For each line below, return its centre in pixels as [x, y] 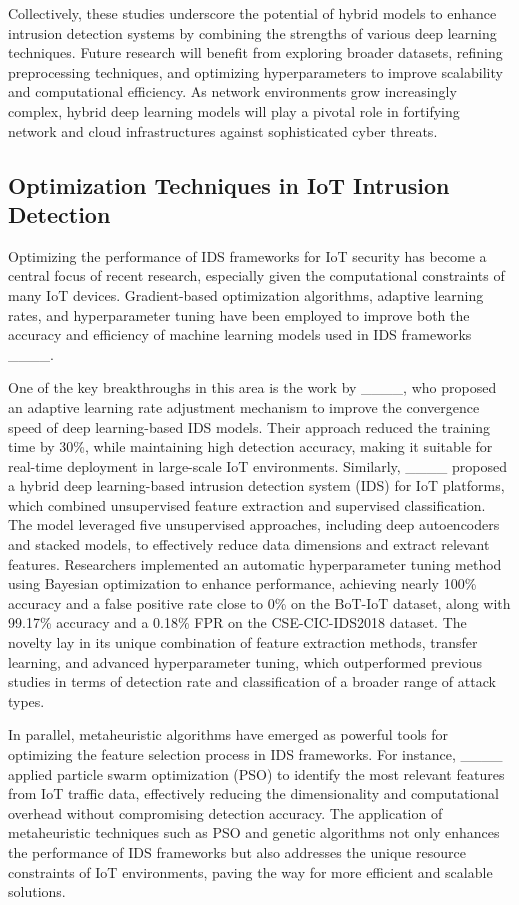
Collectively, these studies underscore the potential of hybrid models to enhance [252, 13]
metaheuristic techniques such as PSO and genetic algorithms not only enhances [254, 832]
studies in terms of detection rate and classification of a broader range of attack [252, 681]
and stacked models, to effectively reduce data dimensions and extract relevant [249, 544]
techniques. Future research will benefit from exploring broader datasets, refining [255, 52]
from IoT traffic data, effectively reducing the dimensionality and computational [253, 793]
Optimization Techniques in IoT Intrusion [229, 184]
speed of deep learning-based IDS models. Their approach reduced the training [249, 426]
